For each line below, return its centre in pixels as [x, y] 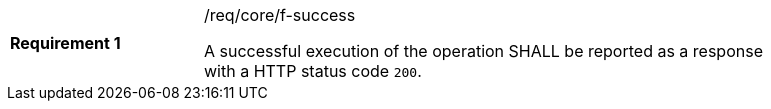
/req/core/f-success [280, 15]
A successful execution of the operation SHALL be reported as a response [483, 51]
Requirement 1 [65, 43]
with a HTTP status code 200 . [313, 71]
